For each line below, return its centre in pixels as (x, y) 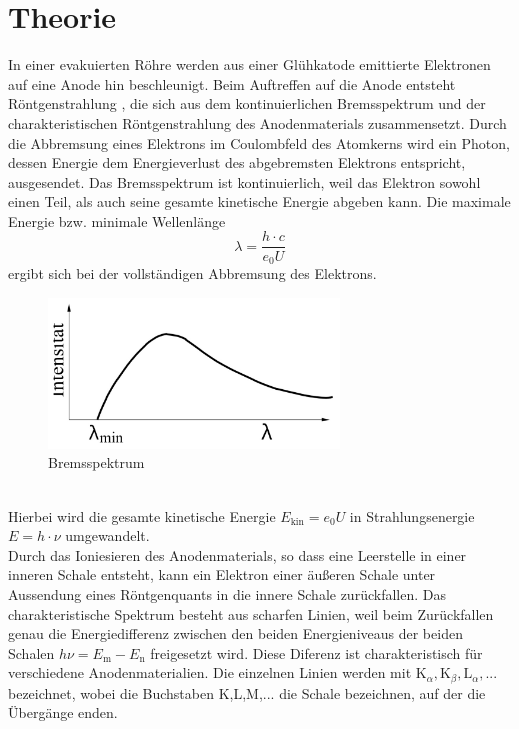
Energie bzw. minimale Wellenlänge (117, 220)
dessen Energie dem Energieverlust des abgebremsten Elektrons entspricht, (237, 162)
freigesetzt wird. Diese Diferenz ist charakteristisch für (316, 652)
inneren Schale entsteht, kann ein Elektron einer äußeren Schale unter (222, 574)
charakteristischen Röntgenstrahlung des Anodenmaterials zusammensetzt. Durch (257, 122)
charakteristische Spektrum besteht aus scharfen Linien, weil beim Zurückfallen (251, 613)
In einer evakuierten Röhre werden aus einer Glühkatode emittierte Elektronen (249, 64)
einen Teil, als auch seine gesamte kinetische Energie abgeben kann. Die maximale (259, 201)
